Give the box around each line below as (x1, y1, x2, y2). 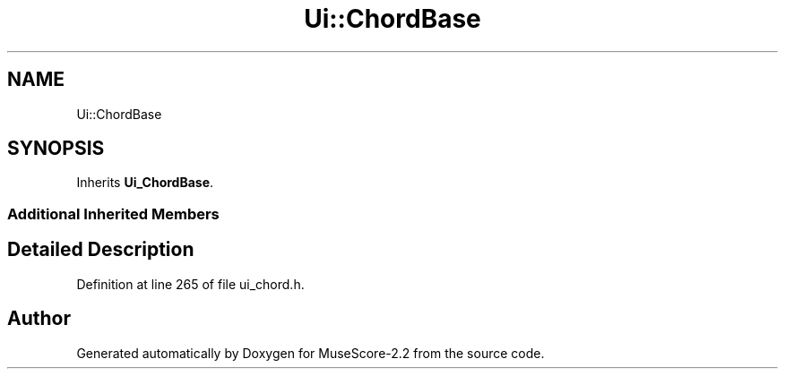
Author (7, 307, 71, 330)
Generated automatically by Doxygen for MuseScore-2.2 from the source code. (76, 345, 545, 361)
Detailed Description (7, 238, 194, 261)
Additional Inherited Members (7, 204, 220, 223)
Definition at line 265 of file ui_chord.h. (76, 276, 305, 292)
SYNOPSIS (7, 137, 105, 160)
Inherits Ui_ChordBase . (76, 175, 214, 191)
